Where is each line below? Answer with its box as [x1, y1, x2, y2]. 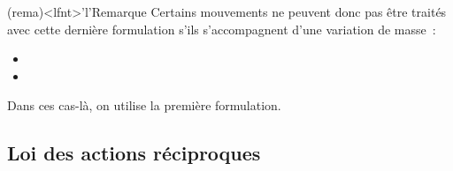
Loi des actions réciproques [7, 139, 261, 167]
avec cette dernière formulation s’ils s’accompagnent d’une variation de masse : [7, 19, 436, 38]
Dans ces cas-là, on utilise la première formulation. [7, 96, 281, 115]
